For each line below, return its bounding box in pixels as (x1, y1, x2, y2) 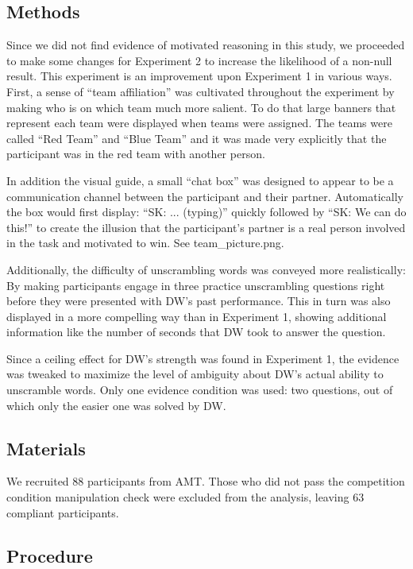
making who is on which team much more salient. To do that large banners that (6, 99, 396, 115)
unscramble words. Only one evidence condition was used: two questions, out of (6, 381, 393, 398)
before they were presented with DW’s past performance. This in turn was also (6, 292, 391, 309)
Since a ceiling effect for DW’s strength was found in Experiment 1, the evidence (6, 350, 399, 366)
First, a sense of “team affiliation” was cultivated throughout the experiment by (6, 83, 395, 99)
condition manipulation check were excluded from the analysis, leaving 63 (6, 489, 365, 505)
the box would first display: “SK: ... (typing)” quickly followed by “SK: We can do (6, 203, 407, 220)
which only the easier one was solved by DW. (6, 397, 226, 413)
